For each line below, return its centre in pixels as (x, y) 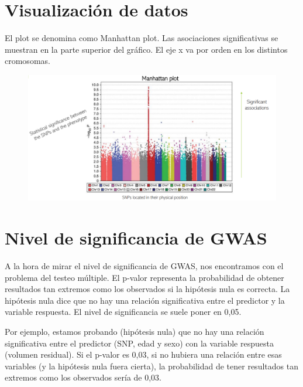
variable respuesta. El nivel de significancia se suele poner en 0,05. (123, 312)
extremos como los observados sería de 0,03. (83, 377)
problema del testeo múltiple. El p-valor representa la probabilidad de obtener (144, 277)
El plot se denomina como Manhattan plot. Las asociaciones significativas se (142, 38)
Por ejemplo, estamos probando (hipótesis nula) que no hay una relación (135, 332)
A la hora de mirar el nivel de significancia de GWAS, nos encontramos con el (144, 266)
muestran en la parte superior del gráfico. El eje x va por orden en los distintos (146, 49)
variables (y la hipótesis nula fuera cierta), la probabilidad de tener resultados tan (151, 366)
